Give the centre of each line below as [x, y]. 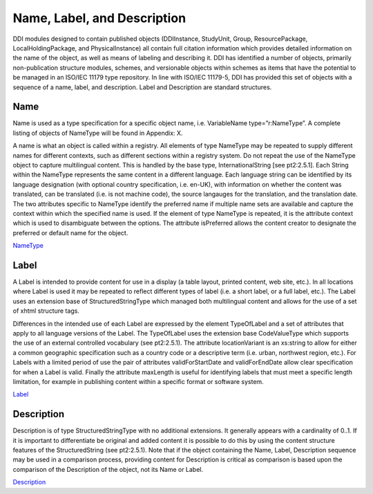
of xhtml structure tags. [46, 311]
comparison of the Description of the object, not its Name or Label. [108, 469]
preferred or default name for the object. [70, 232]
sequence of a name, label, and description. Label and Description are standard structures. [142, 87]
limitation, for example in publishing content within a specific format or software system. [138, 381]
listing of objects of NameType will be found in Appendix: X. [98, 133]
